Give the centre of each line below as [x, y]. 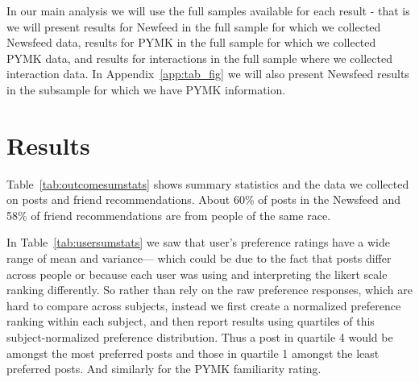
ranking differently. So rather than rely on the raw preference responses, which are [209, 290]
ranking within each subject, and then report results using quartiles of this [191, 321]
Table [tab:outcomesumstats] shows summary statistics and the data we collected [208, 183]
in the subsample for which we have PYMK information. [146, 89]
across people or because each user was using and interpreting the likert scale [197, 274]
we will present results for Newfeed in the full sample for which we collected [194, 26]
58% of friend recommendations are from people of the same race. [169, 215]
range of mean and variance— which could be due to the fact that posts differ [199, 258]
